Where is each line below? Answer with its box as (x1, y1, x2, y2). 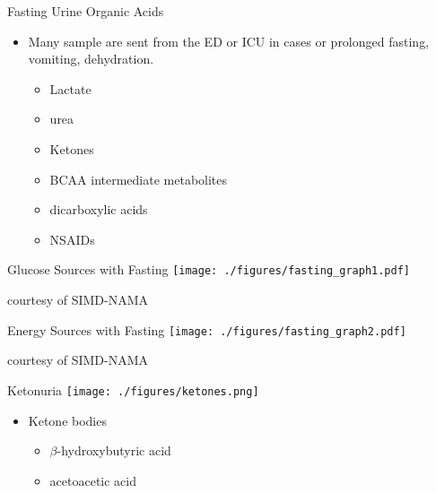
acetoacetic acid (49, 471, 137, 489)
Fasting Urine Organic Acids (7, 2, 164, 20)
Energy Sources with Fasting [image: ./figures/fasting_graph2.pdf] (7, 320, 406, 339)
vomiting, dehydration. (28, 49, 154, 68)
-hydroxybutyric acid (57, 441, 171, 460)
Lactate (49, 79, 92, 98)
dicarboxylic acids (49, 200, 148, 219)
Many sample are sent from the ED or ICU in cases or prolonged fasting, (28, 31, 430, 50)
